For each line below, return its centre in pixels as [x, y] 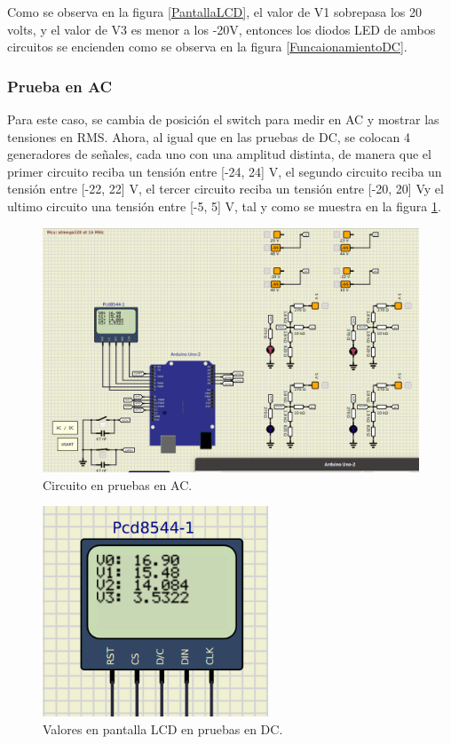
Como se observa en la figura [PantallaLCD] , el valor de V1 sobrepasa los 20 [214, 12]
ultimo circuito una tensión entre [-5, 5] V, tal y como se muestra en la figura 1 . [224, 206]
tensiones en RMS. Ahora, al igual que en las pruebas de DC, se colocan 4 [209, 136]
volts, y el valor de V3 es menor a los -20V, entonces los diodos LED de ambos [222, 29]
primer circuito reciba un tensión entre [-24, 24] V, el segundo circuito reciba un [225, 171]
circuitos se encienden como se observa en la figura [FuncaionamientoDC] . [207, 47]
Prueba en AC [60, 86]
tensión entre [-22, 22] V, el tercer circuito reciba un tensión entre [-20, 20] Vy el [225, 189]
